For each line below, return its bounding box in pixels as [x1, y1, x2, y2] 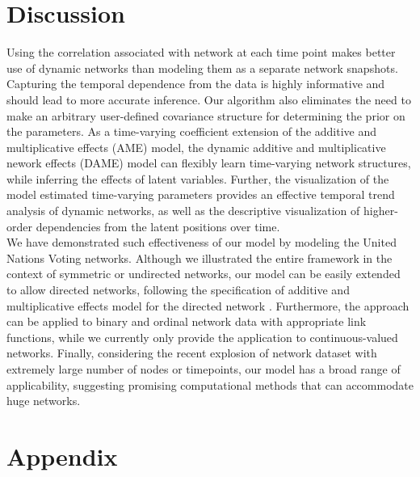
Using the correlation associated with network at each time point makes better [6, 44, 396, 61]
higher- [363, 202, 398, 219]
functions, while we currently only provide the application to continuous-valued [6, 328, 398, 345]
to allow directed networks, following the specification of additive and [6, 281, 350, 298]
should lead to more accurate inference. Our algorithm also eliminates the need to [6, 91, 411, 108]
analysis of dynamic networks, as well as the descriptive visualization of [6, 202, 360, 219]
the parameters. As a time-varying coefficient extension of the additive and [6, 123, 377, 140]
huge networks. [6, 392, 81, 409]
